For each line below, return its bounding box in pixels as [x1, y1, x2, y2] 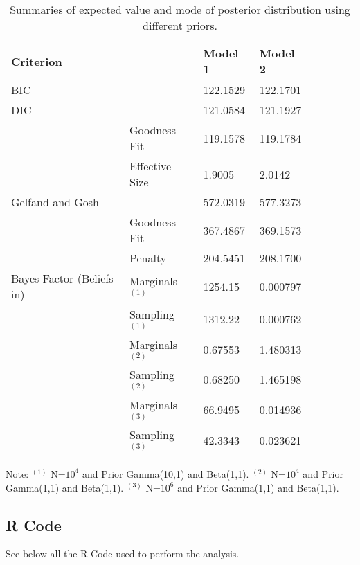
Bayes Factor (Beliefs [11, 270, 114, 286]
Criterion [11, 53, 62, 69]
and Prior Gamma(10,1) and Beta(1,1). [82, 466, 249, 481]
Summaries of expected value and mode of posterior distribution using [10, 1, 350, 17]
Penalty [129, 250, 167, 266]
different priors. [143, 17, 217, 33]
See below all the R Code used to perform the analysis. [6, 546, 240, 561]
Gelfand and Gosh [11, 194, 100, 210]
